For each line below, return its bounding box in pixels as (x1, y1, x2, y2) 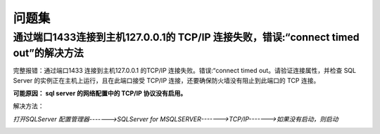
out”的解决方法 (13, 46, 84, 60)
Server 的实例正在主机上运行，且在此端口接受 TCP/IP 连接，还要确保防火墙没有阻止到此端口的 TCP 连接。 (13, 76, 320, 84)
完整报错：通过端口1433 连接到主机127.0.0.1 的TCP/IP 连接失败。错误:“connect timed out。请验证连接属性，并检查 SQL (13, 67, 357, 75)
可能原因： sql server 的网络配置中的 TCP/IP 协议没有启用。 (13, 89, 187, 98)
